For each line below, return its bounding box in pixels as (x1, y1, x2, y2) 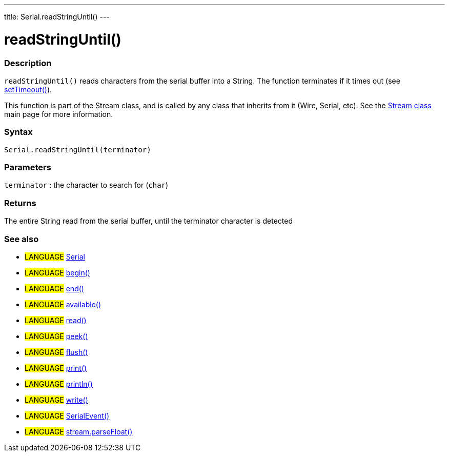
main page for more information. (4, 109, 113, 118)
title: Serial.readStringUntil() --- (4, 12, 110, 21)
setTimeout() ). (4, 85, 52, 94)
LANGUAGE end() (25, 284, 84, 293)
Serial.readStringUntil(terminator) (4, 145, 151, 154)
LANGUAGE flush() (25, 347, 88, 356)
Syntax (4, 127, 33, 137)
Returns (4, 197, 36, 208)
